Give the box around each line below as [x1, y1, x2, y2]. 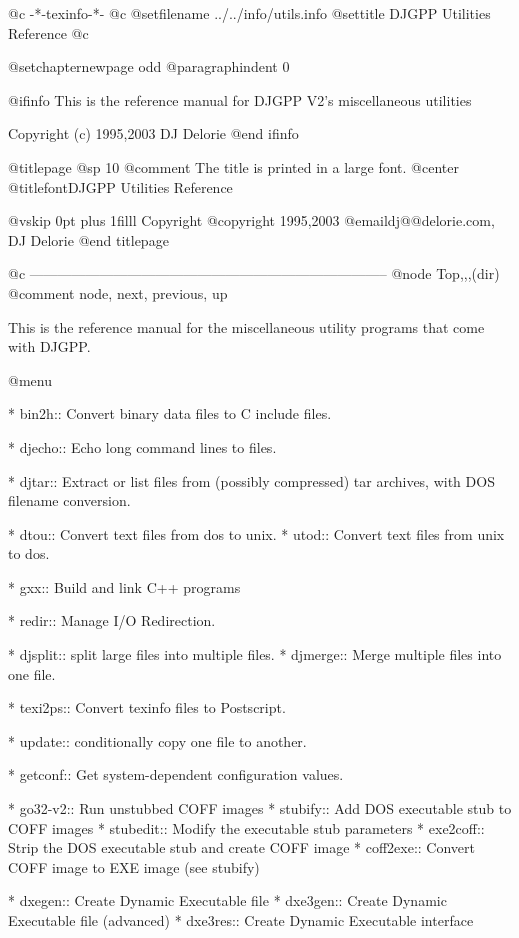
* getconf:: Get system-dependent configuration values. [8, 764, 344, 785]
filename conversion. [8, 490, 131, 511]
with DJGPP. [8, 336, 91, 357]
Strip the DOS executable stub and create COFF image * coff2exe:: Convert [8, 837, 476, 858]
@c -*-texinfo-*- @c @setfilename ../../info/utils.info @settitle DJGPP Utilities [8, 3, 491, 23]
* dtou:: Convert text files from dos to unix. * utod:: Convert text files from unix [8, 523, 505, 544]
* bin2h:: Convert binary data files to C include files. [8, 403, 332, 424]
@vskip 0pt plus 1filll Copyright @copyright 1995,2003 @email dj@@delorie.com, [8, 210, 495, 231]
